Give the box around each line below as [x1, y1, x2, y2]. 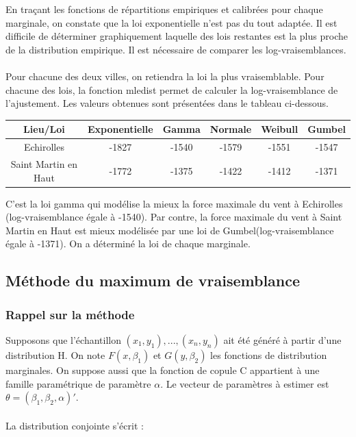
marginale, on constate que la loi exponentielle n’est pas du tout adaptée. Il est [5, 15, 338, 29]
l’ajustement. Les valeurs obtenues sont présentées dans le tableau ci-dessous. [5, 96, 329, 110]
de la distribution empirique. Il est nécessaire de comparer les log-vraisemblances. [5, 42, 346, 56]
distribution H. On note [5, 348, 105, 362]
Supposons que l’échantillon [5, 333, 121, 347]
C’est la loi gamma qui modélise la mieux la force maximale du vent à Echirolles [5, 196, 343, 210]
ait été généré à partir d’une [223, 333, 342, 347]
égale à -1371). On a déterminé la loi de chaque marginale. [5, 236, 251, 251]
